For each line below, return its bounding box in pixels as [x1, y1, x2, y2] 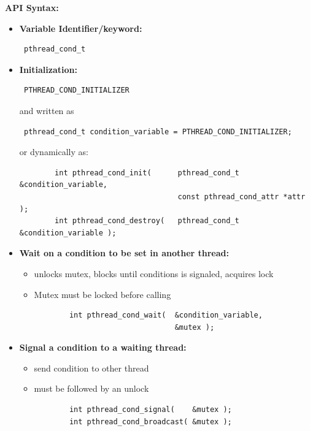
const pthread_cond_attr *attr [177, 192, 306, 201]
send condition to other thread [34, 361, 149, 374]
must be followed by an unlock [34, 382, 149, 395]
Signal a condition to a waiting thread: [19, 341, 187, 354]
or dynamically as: [19, 145, 88, 158]
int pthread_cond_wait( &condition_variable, [69, 311, 263, 320]
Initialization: [19, 63, 77, 75]
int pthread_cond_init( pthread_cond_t [55, 168, 239, 177]
